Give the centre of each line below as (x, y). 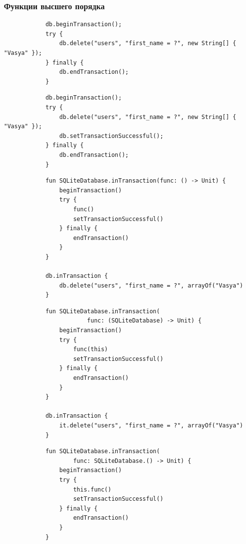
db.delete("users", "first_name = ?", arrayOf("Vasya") (151, 285)
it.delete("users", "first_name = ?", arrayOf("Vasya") (151, 425)
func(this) (91, 349)
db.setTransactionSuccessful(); (111, 136)
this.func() (92, 489)
